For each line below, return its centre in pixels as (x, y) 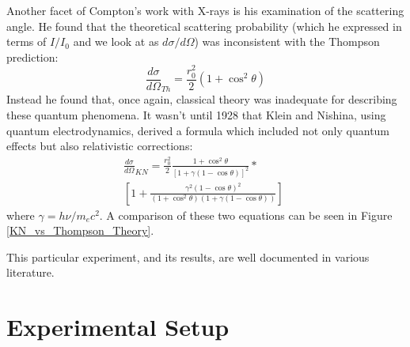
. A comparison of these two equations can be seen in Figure (246, 215)
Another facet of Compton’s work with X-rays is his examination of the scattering (205, 10)
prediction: (32, 57)
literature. (30, 272)
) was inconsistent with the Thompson (287, 41)
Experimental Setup (118, 327)
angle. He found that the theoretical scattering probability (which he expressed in (204, 26)
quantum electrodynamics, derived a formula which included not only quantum (198, 130)
